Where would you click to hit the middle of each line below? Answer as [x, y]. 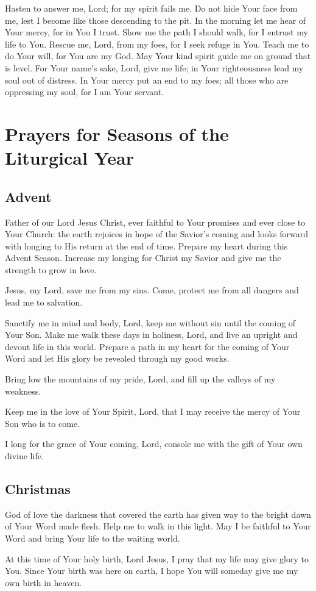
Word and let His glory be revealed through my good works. [117, 358]
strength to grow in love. [51, 269]
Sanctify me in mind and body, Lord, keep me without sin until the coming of [150, 322]
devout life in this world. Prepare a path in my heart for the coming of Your [147, 346]
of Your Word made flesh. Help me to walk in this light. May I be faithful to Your [158, 526]
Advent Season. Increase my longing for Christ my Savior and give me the [143, 258]
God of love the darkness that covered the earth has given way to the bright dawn [158, 514]
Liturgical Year [69, 158]
